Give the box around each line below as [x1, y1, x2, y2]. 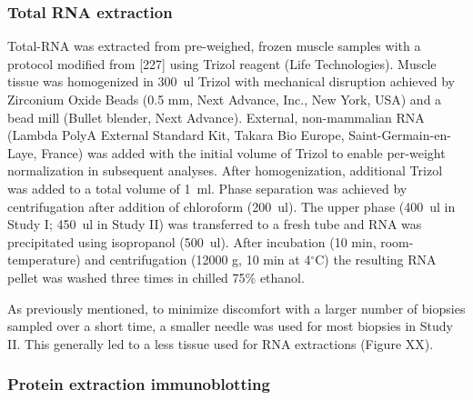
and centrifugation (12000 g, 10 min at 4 [85, 250, 311, 269]
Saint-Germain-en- [348, 125, 451, 145]
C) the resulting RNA [315, 250, 437, 269]
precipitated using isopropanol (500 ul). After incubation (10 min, [7, 232, 377, 251]
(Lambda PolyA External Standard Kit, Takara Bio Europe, [7, 125, 345, 145]
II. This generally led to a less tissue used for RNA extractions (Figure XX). [7, 334, 434, 353]
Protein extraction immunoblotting [7, 373, 270, 395]
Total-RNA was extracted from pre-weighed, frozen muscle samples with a [7, 36, 421, 55]
